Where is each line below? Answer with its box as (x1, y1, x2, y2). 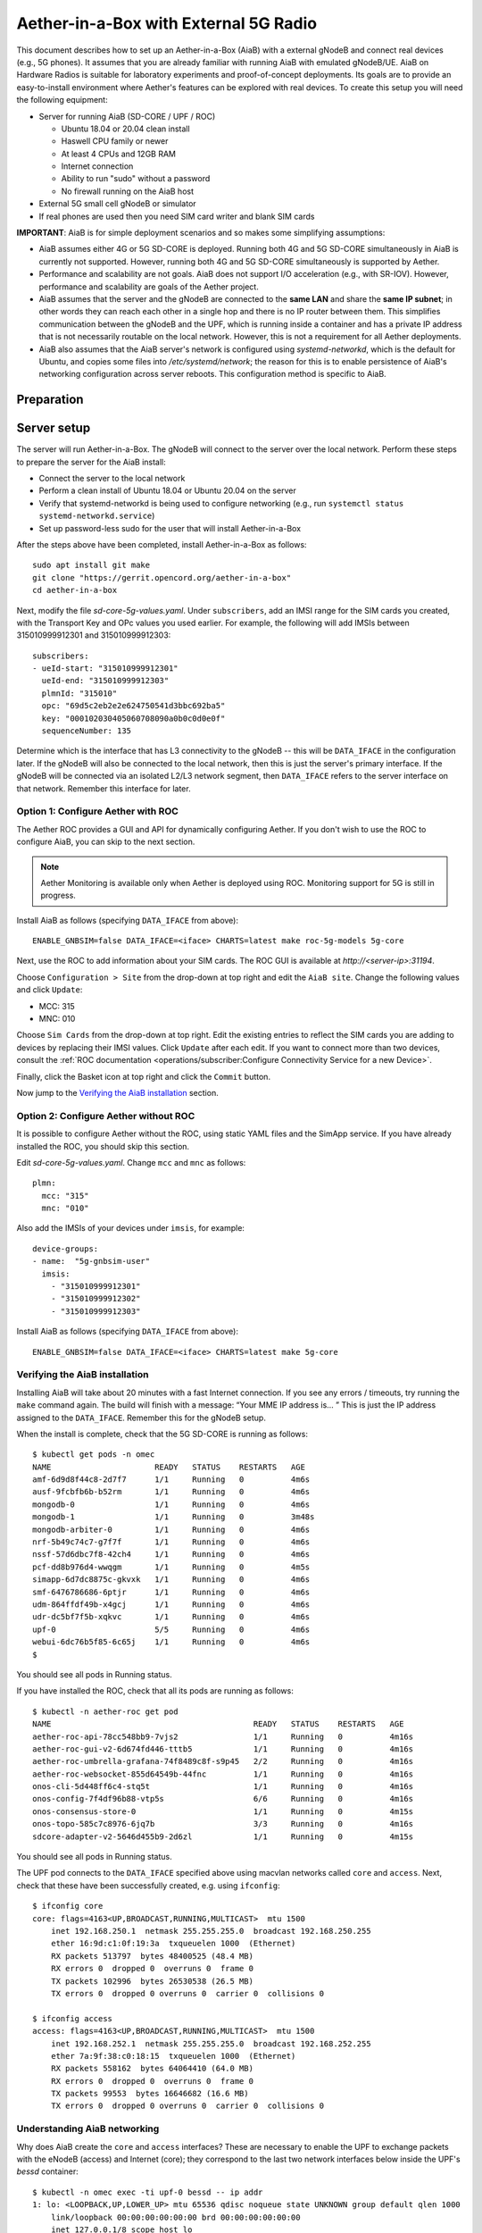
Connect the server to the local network (38, 473, 186, 484)
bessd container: (16, 2166, 79, 2177)
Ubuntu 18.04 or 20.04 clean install (61, 123, 191, 134)
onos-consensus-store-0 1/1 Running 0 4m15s (32, 1806, 414, 1817)
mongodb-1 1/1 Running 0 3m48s (32, 1512, 315, 1522)
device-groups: (32, 1243, 99, 1254)
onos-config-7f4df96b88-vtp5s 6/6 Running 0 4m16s (32, 1794, 414, 1804)
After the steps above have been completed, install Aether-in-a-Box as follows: (16, 539, 307, 549)
